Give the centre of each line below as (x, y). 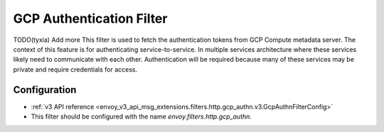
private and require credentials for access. (75, 69)
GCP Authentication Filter (90, 18)
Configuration (45, 90)
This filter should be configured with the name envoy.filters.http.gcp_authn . (142, 116)
